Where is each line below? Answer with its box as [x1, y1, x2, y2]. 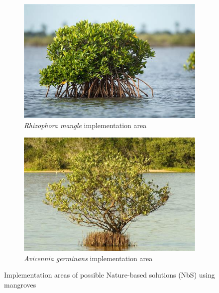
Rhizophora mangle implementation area [24, 120, 147, 130]
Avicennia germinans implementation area [24, 253, 153, 263]
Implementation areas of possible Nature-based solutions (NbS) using [4, 270, 215, 280]
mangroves [4, 279, 36, 290]
